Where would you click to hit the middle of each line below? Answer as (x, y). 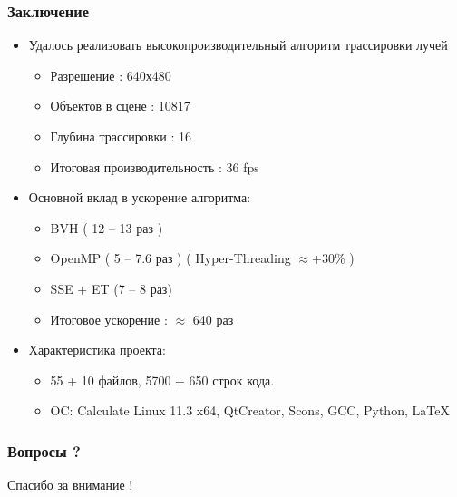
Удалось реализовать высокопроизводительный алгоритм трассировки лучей (238, 45)
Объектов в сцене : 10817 (120, 106)
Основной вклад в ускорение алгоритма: (140, 197)
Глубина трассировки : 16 (121, 136)
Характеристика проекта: (97, 350)
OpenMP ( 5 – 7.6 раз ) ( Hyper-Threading (170, 258)
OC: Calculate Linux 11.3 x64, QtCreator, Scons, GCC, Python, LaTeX (250, 410)
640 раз (213, 319)
